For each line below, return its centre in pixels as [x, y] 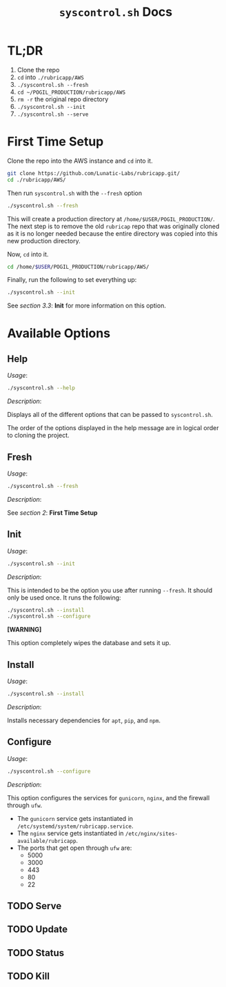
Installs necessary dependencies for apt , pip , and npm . [84, 720]
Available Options [59, 333]
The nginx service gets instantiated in [70, 833]
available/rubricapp [47, 841]
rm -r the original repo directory [63, 99]
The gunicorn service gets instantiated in [75, 818]
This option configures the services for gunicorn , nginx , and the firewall [109, 797]
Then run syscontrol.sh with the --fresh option [75, 193]
